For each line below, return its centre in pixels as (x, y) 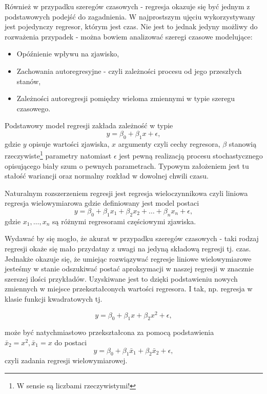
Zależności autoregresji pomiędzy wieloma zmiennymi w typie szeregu (126, 98)
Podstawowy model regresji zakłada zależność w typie (89, 125)
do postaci (71, 342)
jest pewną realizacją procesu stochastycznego (191, 155)
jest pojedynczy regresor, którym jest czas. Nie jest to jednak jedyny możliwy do (131, 26)
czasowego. (34, 108)
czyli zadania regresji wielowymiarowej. (66, 360)
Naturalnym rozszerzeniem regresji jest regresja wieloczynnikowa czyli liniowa (126, 193)
